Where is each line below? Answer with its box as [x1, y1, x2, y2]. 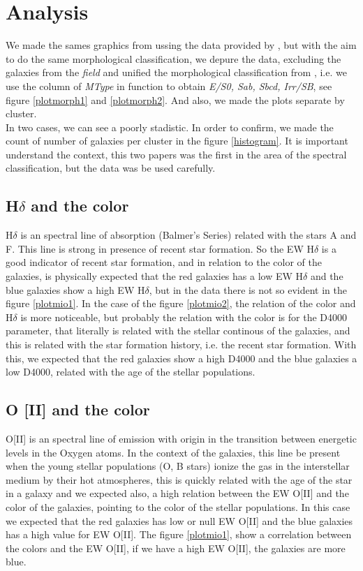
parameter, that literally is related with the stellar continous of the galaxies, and [6, 323, 350, 338]
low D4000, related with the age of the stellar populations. [6, 364, 255, 379]
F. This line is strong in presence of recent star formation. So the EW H [6, 241, 314, 255]
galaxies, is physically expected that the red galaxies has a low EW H [6, 269, 304, 283]
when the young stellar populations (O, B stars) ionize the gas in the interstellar [6, 459, 350, 473]
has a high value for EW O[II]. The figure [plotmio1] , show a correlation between [6, 527, 352, 542]
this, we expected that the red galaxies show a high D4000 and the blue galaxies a [6, 350, 357, 365]
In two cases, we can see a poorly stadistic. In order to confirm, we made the [6, 119, 334, 134]
